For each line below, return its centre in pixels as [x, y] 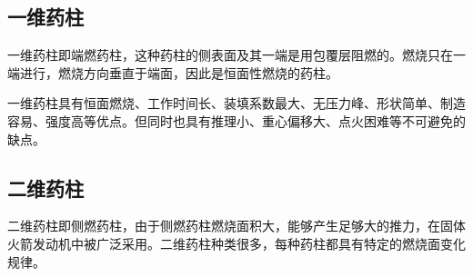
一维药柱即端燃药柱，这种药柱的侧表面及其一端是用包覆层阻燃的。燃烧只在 [230, 55]
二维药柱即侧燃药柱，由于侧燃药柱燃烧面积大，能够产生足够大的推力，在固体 [236, 226]
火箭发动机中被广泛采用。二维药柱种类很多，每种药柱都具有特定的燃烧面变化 [236, 243]
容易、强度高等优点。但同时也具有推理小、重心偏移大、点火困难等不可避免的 [236, 120]
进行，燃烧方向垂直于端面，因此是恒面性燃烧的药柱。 [179, 72]
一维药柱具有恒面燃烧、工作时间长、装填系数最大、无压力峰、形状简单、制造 [236, 103]
